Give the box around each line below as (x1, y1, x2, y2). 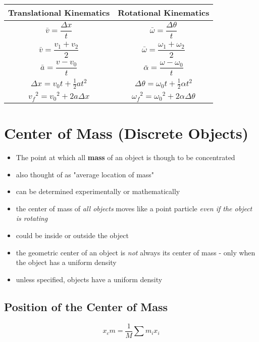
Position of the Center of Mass (4, 298, 168, 314)
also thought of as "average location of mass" (16, 169, 154, 179)
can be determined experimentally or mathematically (16, 186, 180, 197)
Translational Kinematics (8, 7, 110, 18)
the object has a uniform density (16, 257, 117, 268)
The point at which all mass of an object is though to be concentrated (16, 152, 235, 163)
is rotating (16, 213, 48, 223)
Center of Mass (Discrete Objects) (4, 123, 249, 143)
